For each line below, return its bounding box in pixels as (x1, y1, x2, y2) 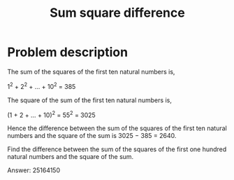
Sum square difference (50, 5, 185, 21)
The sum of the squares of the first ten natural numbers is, (7, 67, 175, 76)
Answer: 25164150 (7, 166, 61, 174)
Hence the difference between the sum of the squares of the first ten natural (7, 124, 227, 132)
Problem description (7, 44, 128, 60)
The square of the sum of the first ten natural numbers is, (7, 96, 173, 104)
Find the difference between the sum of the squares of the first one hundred (7, 145, 227, 153)
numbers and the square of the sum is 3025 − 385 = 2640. (7, 132, 177, 140)
